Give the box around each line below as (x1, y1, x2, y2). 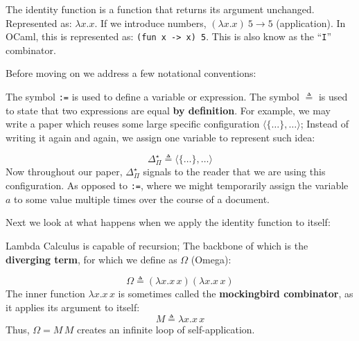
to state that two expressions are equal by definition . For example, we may (6, 103, 331, 117)
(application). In (276, 15, 346, 30)
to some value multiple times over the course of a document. (14, 191, 270, 206)
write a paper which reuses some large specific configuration (6, 116, 260, 131)
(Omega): (191, 252, 231, 266)
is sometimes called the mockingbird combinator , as (118, 286, 353, 301)
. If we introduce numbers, (94, 15, 207, 30)
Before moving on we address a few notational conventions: (6, 66, 256, 80)
